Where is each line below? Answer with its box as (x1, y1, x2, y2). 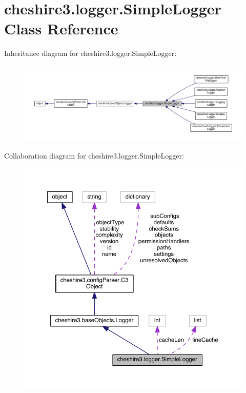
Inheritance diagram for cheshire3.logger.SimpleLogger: (4, 48, 177, 58)
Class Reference (4, 18, 118, 39)
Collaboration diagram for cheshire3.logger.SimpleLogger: (4, 150, 184, 161)
